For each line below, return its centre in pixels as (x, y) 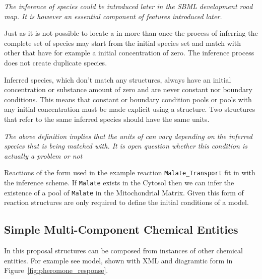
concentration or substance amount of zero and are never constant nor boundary (128, 89)
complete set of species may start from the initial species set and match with (122, 43)
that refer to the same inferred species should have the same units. (107, 119)
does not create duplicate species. (56, 62)
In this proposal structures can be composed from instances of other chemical (123, 251)
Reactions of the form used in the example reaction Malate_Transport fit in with (130, 172)
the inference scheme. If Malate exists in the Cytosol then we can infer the (119, 182)
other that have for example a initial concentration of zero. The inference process (129, 53)
